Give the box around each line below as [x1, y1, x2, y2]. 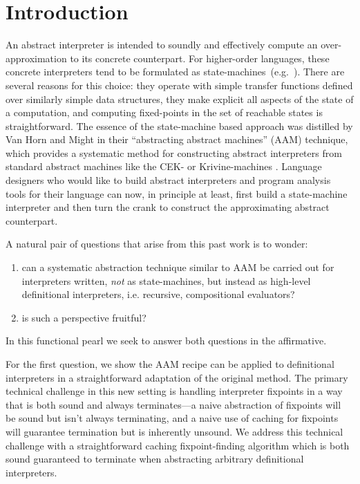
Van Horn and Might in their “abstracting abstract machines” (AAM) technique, [6, 132, 348, 147]
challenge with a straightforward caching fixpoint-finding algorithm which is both [6, 438, 350, 452]
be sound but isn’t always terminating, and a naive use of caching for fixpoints [6, 411, 339, 425]
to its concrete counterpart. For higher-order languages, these [70, 50, 330, 65]
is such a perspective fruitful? [21, 310, 146, 324]
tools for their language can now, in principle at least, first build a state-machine [6, 186, 348, 201]
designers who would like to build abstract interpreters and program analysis [6, 173, 331, 187]
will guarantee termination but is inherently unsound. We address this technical [6, 424, 343, 438]
